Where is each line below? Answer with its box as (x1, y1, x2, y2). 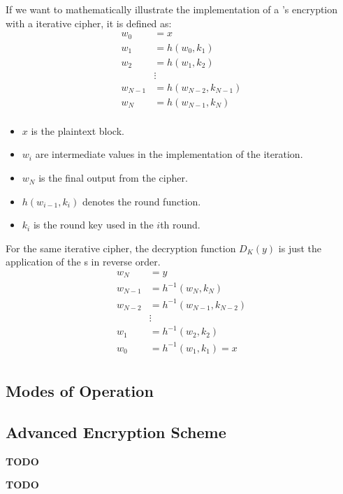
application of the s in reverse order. (6, 254, 161, 269)
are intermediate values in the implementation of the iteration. (35, 147, 303, 161)
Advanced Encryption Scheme (6, 421, 226, 442)
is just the (278, 240, 322, 255)
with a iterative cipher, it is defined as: (6, 15, 172, 30)
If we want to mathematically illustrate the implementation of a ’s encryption (6, 2, 338, 16)
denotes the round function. (82, 194, 201, 208)
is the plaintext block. (31, 123, 124, 138)
